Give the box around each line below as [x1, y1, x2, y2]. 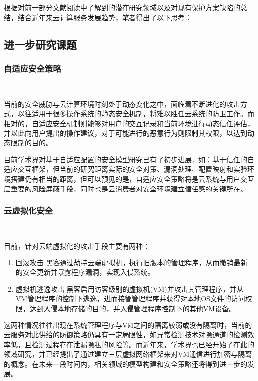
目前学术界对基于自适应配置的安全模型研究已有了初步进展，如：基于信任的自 [4, 154, 254, 164]
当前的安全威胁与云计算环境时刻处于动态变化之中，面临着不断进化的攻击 [4, 98, 240, 109]
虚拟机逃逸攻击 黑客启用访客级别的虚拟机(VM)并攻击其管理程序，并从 [15, 283, 244, 294]
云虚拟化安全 [4, 204, 53, 217]
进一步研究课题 [4, 36, 77, 52]
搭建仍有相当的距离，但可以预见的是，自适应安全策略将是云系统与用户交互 [10, 173, 254, 184]
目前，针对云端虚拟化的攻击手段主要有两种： [4, 240, 150, 251]
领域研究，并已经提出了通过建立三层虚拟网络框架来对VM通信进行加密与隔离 [4, 349, 252, 359]
